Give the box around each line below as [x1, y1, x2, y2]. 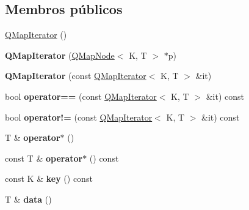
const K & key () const [5, 172, 93, 185]
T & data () [5, 192, 52, 205]
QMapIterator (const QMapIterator [5, 69, 146, 82]
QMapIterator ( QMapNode [5, 48, 115, 61]
